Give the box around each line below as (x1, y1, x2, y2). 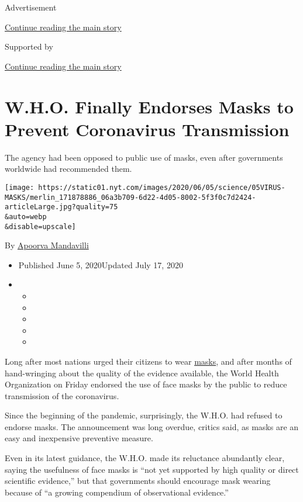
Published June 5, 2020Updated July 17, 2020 (18, 258, 183, 271)
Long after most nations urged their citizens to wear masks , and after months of (5, 355, 292, 367)
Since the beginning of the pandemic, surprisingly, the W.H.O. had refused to (5, 409, 283, 421)
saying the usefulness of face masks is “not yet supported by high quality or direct (5, 463, 299, 475)
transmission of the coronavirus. (5, 389, 119, 401)
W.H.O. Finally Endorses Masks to (5, 94, 294, 118)
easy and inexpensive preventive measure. (5, 432, 153, 444)
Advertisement (5, 1, 57, 13)
